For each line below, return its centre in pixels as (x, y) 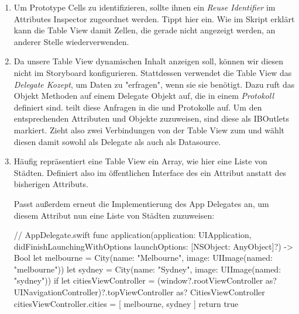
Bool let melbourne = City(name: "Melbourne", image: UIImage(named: (143, 258)
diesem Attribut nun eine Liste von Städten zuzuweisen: (114, 215)
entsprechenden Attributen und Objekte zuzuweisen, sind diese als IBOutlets (151, 118)
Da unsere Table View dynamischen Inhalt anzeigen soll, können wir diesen (149, 61)
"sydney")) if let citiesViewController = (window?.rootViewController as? (145, 280)
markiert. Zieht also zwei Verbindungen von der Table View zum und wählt (149, 130)
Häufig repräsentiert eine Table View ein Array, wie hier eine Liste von (140, 161)
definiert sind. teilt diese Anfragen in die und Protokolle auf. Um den (138, 107)
